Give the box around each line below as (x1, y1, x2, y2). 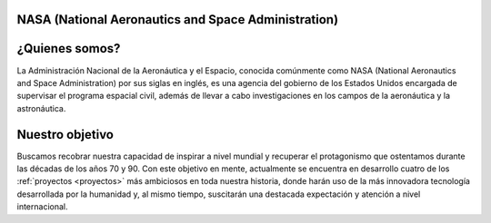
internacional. (16, 201, 68, 212)
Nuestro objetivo (16, 127, 114, 142)
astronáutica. (16, 102, 66, 113)
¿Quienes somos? (16, 41, 121, 56)
